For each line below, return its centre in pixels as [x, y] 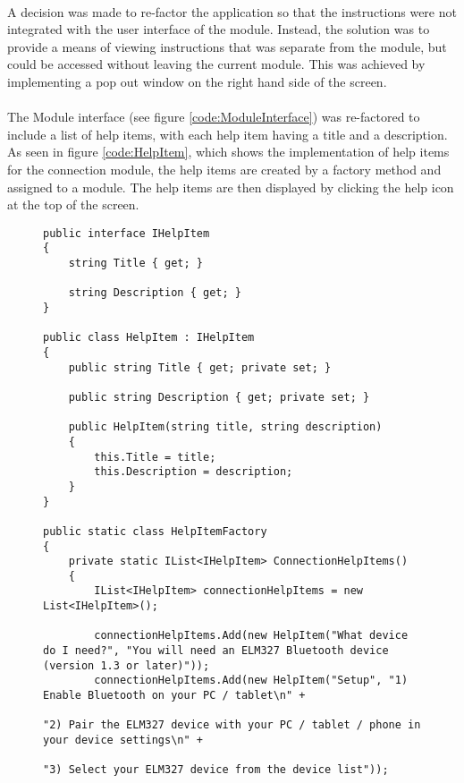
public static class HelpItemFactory [155, 531]
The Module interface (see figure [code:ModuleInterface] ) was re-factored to [214, 117]
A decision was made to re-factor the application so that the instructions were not [232, 11]
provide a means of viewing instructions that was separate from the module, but [227, 46]
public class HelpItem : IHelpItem [149, 338]
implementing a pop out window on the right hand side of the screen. [197, 81]
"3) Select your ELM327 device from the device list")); [216, 770]
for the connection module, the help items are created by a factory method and [224, 169]
